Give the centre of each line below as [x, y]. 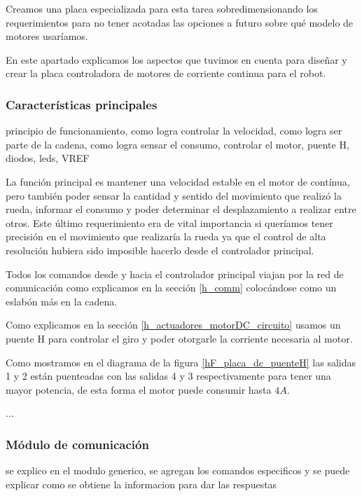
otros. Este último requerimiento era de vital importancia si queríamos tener [169, 222]
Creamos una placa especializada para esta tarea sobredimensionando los [162, 8]
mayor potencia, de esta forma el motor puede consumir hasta [139, 389]
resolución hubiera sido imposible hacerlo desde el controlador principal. [160, 250]
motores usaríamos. [47, 36]
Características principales [82, 104]
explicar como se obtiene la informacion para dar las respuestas [141, 484]
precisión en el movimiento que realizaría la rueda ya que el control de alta [166, 236]
